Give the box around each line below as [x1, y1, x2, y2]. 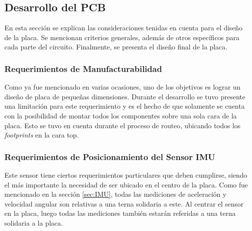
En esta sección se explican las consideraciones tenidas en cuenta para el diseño [4, 23, 243, 33]
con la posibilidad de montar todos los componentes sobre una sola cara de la [4, 110, 237, 120]
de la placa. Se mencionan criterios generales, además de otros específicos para [4, 32, 240, 42]
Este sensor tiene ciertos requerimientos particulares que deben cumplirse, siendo [4, 169, 247, 180]
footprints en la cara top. [4, 130, 79, 140]
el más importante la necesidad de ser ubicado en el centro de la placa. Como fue [4, 179, 248, 189]
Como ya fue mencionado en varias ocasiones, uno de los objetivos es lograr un [4, 82, 241, 92]
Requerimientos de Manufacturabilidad [4, 62, 162, 74]
